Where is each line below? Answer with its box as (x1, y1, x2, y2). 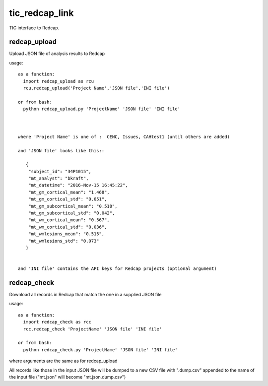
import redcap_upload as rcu (23, 78, 94, 84)
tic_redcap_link (9, 7, 74, 18)
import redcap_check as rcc (23, 319, 92, 325)
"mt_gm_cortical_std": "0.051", (28, 196, 107, 202)
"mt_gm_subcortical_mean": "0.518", (28, 203, 118, 209)
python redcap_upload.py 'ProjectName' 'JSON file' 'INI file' (23, 106, 181, 112)
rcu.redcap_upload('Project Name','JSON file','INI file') (23, 85, 170, 91)
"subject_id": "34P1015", (28, 169, 92, 174)
